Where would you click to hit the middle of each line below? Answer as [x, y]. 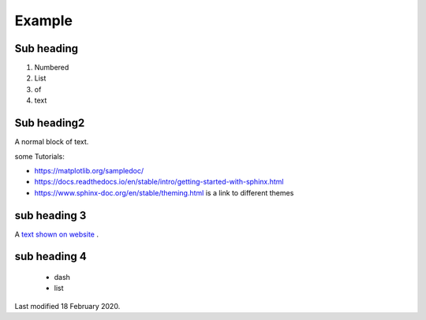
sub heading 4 [50, 257]
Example [43, 20]
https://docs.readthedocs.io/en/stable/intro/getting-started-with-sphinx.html [159, 182]
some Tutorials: [39, 156]
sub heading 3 [50, 216]
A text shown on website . [56, 234]
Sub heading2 [50, 123]
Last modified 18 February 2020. [67, 306]
